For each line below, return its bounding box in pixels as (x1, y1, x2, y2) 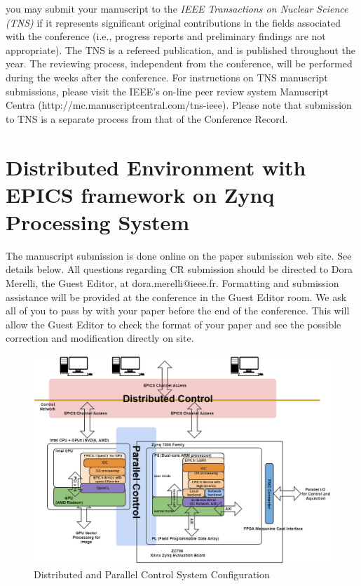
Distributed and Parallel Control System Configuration (34, 567, 270, 582)
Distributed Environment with (6, 152, 306, 181)
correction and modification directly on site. (6, 331, 194, 345)
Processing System (6, 207, 190, 236)
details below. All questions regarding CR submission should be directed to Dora (6, 262, 353, 277)
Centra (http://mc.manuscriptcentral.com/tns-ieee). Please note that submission (6, 98, 352, 112)
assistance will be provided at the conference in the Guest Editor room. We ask (6, 289, 347, 304)
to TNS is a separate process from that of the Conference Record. (6, 111, 288, 126)
